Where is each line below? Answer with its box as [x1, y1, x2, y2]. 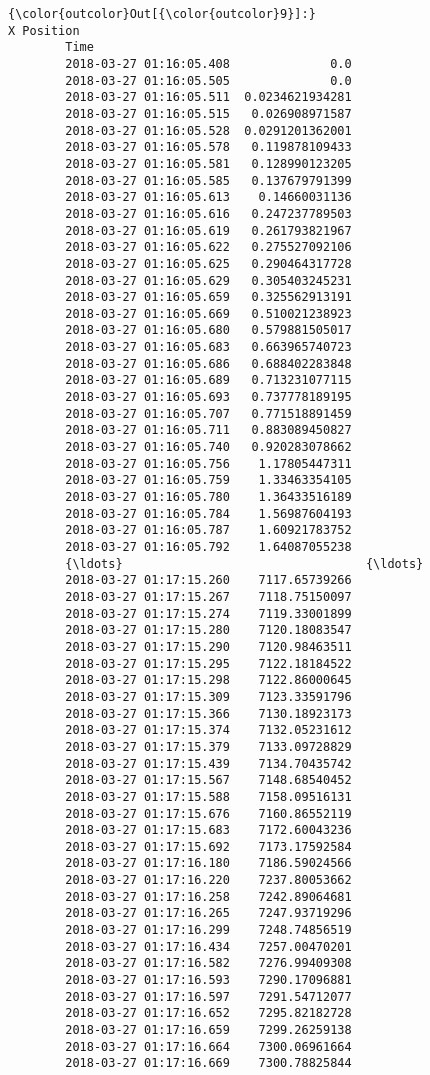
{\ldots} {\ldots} [65, 556, 424, 571]
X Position [8, 23, 80, 38]
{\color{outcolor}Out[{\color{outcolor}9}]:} [8, 7, 316, 21]
